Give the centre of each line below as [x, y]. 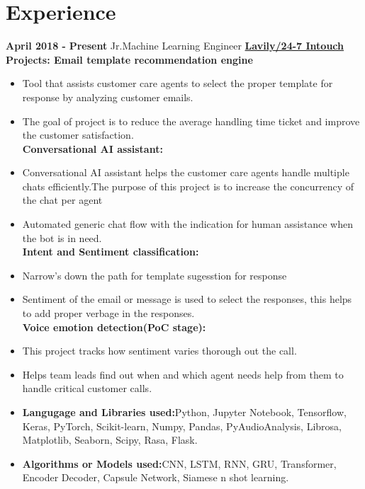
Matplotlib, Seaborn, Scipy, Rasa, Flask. [110, 440]
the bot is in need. [62, 237]
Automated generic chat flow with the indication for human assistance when [187, 224]
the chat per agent [62, 200]
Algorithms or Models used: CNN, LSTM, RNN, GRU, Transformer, [179, 463]
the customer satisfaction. [78, 135]
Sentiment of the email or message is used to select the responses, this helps [187, 299]
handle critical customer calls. [87, 388]
